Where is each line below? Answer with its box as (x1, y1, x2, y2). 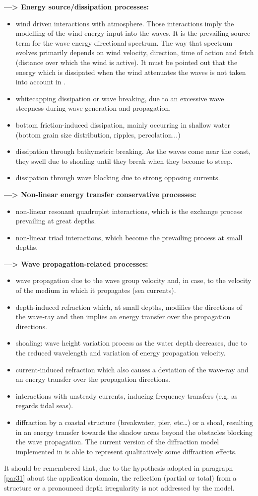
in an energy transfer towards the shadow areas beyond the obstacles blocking (15, 426, 253, 437)
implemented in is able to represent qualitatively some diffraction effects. (15, 446, 237, 456)
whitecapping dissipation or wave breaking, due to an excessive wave (15, 93, 224, 103)
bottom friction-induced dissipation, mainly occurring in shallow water (15, 119, 230, 130)
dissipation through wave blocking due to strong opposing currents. (15, 172, 220, 183)
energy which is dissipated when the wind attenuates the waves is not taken (15, 67, 246, 77)
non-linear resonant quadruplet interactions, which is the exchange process (15, 206, 242, 216)
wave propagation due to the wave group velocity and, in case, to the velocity (15, 275, 252, 285)
